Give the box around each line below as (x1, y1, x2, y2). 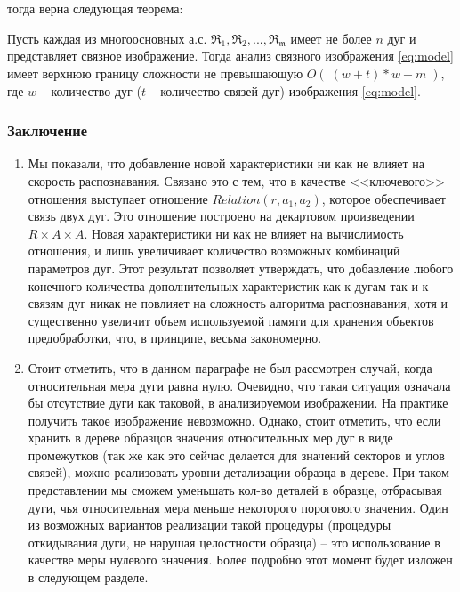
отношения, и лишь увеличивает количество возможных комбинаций (28, 241, 400, 260)
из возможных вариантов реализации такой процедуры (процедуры (28, 515, 391, 534)
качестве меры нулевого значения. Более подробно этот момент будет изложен (28, 550, 453, 569)
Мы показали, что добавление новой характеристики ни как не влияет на (28, 154, 425, 173)
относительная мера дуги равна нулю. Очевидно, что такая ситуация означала (28, 376, 451, 394)
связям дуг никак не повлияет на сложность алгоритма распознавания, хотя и (28, 294, 448, 312)
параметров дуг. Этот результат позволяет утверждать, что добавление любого (28, 258, 454, 277)
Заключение (7, 119, 87, 142)
